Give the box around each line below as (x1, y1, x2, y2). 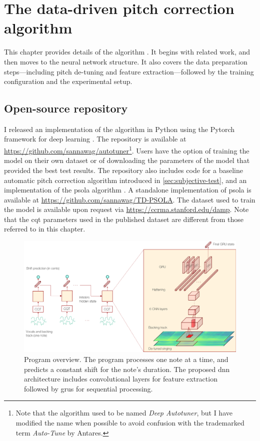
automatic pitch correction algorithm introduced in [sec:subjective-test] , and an (4, 174, 247, 185)
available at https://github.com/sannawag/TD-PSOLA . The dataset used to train (4, 194, 255, 204)
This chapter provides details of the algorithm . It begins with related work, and (4, 46, 250, 57)
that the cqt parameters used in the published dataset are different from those (4, 213, 243, 224)
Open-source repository (4, 100, 128, 116)
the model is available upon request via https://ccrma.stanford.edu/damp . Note (4, 204, 249, 214)
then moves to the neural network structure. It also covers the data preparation (4, 56, 247, 66)
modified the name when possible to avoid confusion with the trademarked (15, 417, 244, 427)
